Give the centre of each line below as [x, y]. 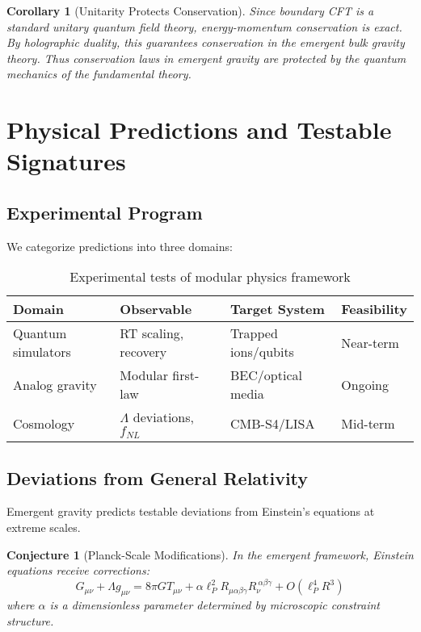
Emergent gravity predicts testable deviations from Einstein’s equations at [191, 511]
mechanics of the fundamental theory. [99, 74]
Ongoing [365, 384]
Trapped [254, 333]
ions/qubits [262, 352]
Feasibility [374, 309]
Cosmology [44, 423]
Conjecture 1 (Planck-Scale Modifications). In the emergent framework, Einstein [210, 554]
